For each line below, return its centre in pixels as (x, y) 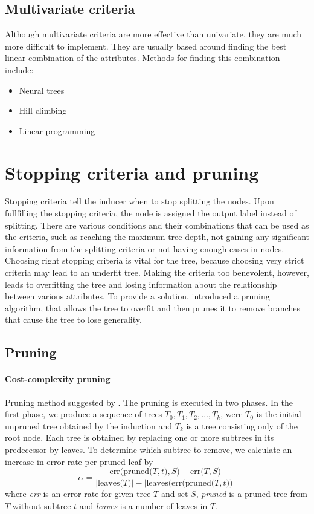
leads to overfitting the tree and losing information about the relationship (141, 284)
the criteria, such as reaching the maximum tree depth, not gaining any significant (157, 237)
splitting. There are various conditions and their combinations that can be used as (157, 225)
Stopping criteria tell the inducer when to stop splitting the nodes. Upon (139, 201)
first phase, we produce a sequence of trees (84, 414)
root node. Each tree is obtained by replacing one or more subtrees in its (139, 438)
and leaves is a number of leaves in (143, 505)
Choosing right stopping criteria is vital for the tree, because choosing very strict (155, 260)
